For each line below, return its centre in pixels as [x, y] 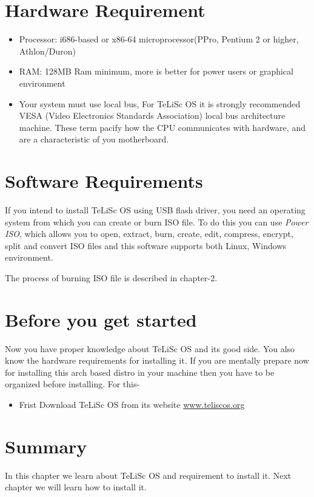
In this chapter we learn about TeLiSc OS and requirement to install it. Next [148, 475]
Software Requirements [104, 181]
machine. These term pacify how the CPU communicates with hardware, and [162, 127]
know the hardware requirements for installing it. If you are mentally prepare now [157, 360]
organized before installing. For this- [72, 384]
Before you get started [101, 319]
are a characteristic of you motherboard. [94, 139]
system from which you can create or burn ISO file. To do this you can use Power [157, 222]
